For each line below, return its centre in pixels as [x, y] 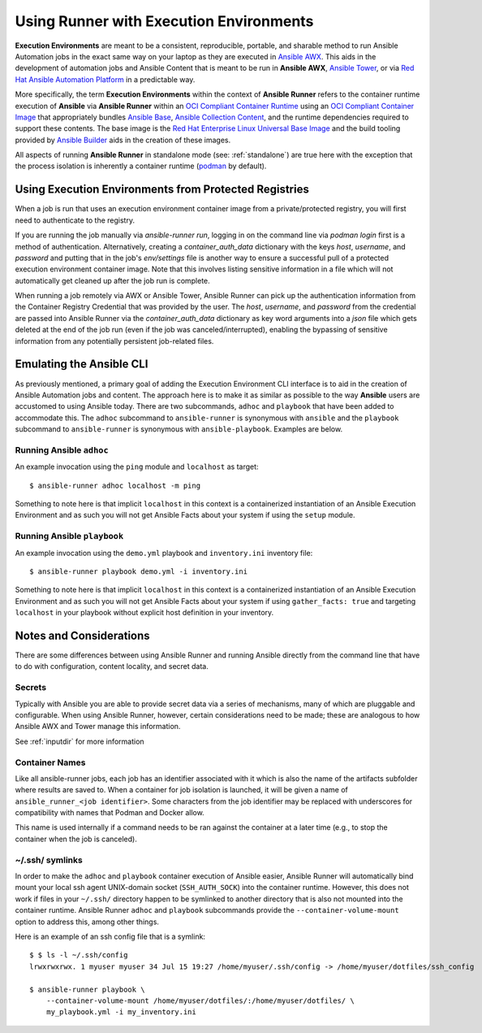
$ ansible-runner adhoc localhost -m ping [115, 485]
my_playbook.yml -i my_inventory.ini [121, 1012]
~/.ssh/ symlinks [49, 860]
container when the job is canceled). [76, 839]
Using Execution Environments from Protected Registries [162, 190]
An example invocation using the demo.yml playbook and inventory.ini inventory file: [164, 553]
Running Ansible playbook [69, 536]
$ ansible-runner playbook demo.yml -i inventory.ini [138, 571]
